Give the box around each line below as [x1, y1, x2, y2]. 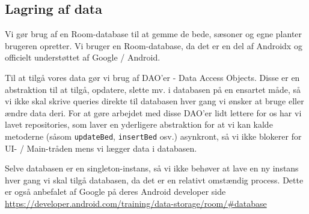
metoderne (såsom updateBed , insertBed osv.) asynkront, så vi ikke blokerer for [5, 129, 302, 142]
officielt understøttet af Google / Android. [5, 51, 161, 64]
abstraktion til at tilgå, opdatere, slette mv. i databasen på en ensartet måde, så [5, 83, 301, 95]
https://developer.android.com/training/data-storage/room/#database [5, 197, 267, 209]
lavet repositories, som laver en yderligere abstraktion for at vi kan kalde [5, 118, 273, 131]
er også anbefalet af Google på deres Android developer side [5, 185, 226, 198]
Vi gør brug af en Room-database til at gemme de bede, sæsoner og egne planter [5, 28, 302, 40]
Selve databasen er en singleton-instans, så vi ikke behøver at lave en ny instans [5, 162, 299, 174]
